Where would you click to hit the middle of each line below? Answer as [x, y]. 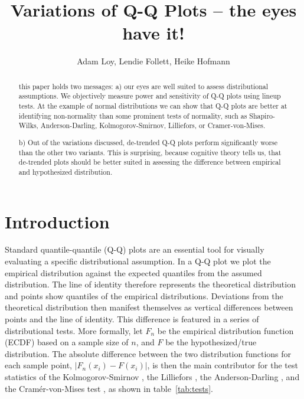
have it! [153, 33]
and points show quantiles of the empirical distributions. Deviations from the [144, 295]
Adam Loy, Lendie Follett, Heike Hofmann [153, 61]
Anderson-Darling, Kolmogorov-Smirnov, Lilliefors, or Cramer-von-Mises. [153, 125]
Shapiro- [262, 115]
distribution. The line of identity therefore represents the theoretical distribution [150, 284]
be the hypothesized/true [211, 342]
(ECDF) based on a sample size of [67, 342]
